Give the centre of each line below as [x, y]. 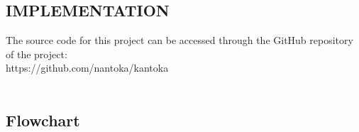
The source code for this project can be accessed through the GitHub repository [179, 40]
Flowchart [43, 120]
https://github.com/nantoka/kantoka [87, 68]
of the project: [37, 54]
